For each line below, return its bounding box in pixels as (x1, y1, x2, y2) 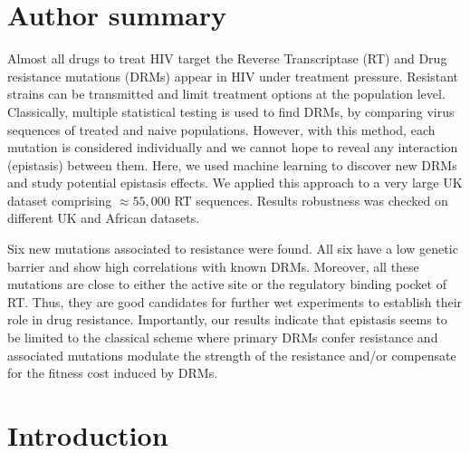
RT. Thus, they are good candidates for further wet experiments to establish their (7, 292, 463, 311)
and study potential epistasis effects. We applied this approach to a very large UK (7, 173, 463, 192)
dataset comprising (7, 190, 112, 209)
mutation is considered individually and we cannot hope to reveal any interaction (7, 138, 458, 157)
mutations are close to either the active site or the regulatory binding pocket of (7, 275, 446, 294)
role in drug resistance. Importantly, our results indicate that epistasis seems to (7, 310, 447, 329)
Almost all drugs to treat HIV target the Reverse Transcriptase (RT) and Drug (7, 49, 447, 68)
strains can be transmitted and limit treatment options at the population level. (7, 84, 446, 103)
